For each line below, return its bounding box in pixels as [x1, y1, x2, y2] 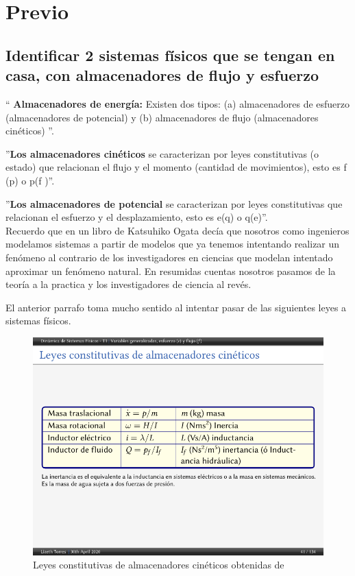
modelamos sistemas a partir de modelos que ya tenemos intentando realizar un [5, 237, 340, 251]
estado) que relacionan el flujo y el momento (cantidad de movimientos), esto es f [5, 160, 347, 174]
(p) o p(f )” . [5, 173, 55, 187]
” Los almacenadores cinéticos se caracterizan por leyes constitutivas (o [5, 146, 319, 160]
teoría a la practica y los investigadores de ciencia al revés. [5, 277, 252, 291]
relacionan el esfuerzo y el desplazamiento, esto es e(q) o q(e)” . [5, 210, 268, 224]
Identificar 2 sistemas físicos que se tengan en [5, 44, 335, 65]
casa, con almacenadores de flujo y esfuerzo [5, 64, 319, 86]
